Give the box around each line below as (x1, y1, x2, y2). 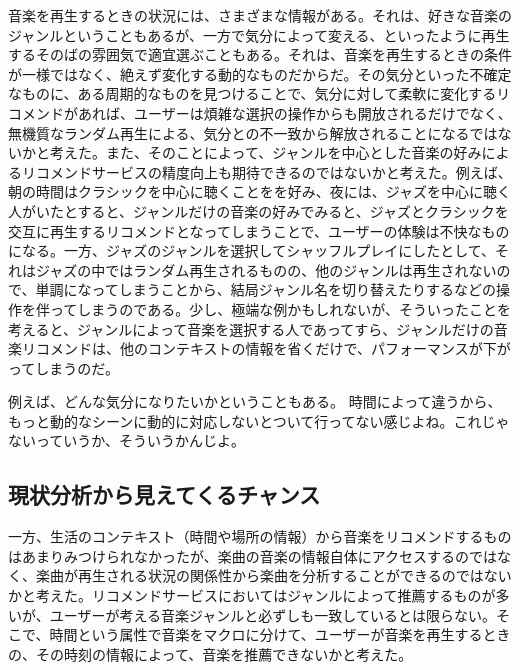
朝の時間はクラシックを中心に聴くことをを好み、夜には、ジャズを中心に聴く (8, 181, 512, 202)
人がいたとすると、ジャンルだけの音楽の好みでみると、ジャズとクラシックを (8, 200, 509, 221)
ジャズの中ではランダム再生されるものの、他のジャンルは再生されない (35, 259, 497, 280)
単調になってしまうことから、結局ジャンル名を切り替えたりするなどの (35, 279, 497, 300)
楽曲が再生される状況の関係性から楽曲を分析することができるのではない (35, 565, 512, 586)
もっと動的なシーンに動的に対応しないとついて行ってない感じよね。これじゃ (8, 410, 510, 431)
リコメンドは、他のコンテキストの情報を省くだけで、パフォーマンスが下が (21, 338, 511, 359)
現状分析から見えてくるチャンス (8, 479, 321, 510)
